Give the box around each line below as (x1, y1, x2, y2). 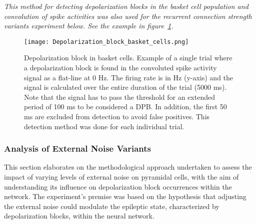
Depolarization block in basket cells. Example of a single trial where (24, 52, 232, 63)
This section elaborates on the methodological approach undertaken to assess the (4, 162, 252, 172)
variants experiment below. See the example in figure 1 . (4, 20, 173, 31)
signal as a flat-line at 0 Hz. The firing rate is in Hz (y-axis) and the (24, 72, 233, 82)
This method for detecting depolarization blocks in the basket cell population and (4, 1, 248, 11)
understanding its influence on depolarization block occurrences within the (4, 181, 232, 192)
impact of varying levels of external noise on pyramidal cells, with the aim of (4, 172, 239, 182)
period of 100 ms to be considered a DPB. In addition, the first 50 (24, 101, 227, 112)
